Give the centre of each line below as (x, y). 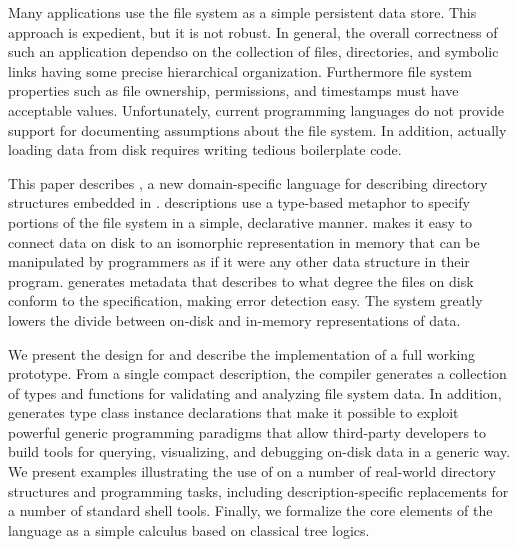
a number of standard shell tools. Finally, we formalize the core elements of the (250, 510)
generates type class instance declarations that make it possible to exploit (233, 412)
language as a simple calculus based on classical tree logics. (189, 529)
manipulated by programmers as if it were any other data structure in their (239, 261)
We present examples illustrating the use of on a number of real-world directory (252, 471)
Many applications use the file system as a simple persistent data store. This (242, 12)
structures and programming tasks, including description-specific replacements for (258, 490)
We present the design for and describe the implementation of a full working (242, 353)
